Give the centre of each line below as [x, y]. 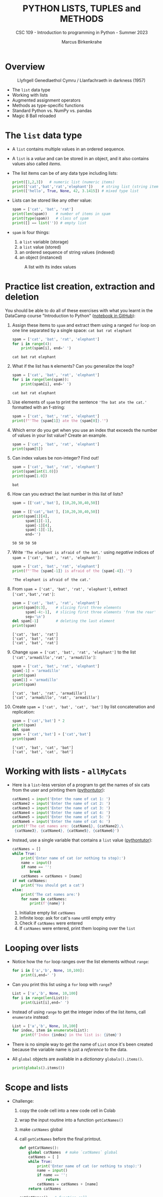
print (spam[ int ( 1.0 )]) [35, 472]
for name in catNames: [44, 899]
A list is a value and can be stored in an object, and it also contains [81, 158]
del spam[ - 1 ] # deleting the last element [63, 621]
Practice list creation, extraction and [80, 286]
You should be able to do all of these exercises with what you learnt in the [79, 310]
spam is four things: [31, 232]
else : [18, 890]
